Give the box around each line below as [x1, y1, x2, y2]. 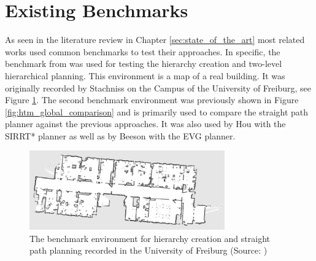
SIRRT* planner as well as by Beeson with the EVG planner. [5, 129, 236, 142]
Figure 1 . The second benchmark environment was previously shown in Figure [5, 93, 299, 106]
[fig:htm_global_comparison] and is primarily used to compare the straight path [5, 105, 309, 118]
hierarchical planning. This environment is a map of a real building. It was [5, 69, 285, 82]
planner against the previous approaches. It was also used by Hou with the [5, 117, 286, 130]
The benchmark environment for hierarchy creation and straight [29, 232, 270, 244]
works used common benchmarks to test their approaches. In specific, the [5, 45, 280, 58]
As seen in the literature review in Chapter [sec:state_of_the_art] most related [5, 33, 305, 46]
